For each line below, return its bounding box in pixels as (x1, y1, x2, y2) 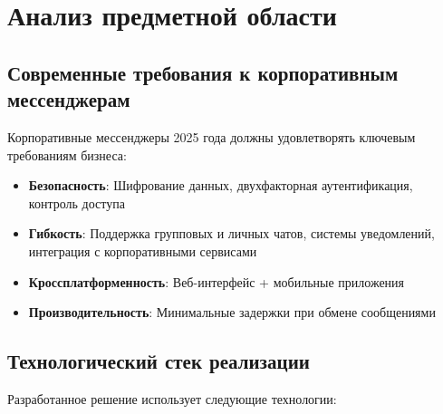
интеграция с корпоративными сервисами (28, 241, 257, 260)
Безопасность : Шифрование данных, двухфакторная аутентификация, (28, 176, 413, 195)
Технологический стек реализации (7, 347, 310, 375)
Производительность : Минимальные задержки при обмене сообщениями (28, 303, 436, 322)
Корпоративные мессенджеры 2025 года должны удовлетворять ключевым (7, 127, 416, 146)
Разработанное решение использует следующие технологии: (7, 389, 337, 408)
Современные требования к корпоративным (7, 58, 399, 86)
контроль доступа (28, 193, 125, 212)
